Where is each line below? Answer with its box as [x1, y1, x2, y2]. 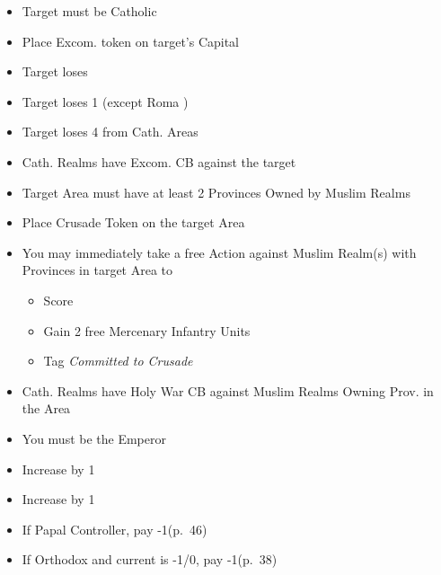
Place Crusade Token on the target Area [22, 213, 245, 232]
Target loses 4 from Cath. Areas [22, 122, 198, 141]
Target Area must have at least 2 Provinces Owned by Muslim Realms [22, 182, 410, 201]
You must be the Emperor [22, 429, 166, 447]
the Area [22, 399, 71, 418]
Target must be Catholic [22, 2, 157, 20]
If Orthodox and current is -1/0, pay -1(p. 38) [22, 550, 278, 569]
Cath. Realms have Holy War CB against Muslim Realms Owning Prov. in [22, 381, 434, 400]
